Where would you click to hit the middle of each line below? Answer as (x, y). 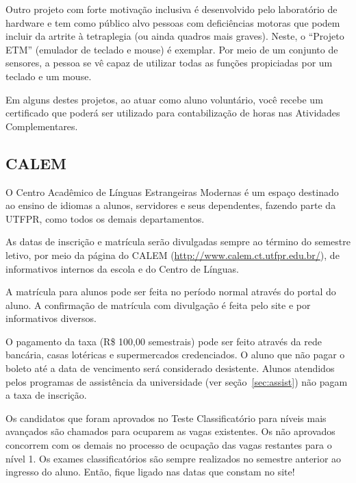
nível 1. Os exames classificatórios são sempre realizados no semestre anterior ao (174, 458)
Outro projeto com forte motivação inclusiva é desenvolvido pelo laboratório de (171, 9)
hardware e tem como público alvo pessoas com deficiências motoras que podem (173, 22)
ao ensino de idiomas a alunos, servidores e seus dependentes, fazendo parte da (171, 205)
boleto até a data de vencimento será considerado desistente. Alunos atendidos (170, 368)
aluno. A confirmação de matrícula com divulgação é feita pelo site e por (158, 305)
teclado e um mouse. (49, 76)
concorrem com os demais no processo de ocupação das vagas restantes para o (169, 445)
